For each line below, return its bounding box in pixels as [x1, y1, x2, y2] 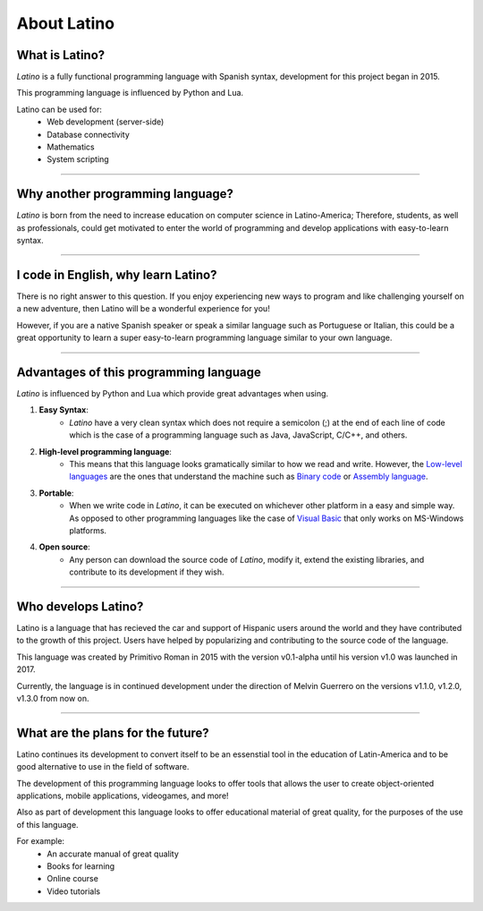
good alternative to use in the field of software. [16, 762, 190, 772]
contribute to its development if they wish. [69, 566, 225, 577]
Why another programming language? [16, 186, 234, 201]
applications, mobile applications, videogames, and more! [16, 790, 229, 801]
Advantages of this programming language [16, 364, 261, 379]
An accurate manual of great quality [47, 848, 179, 859]
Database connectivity [47, 129, 130, 140]
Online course [47, 873, 98, 884]
